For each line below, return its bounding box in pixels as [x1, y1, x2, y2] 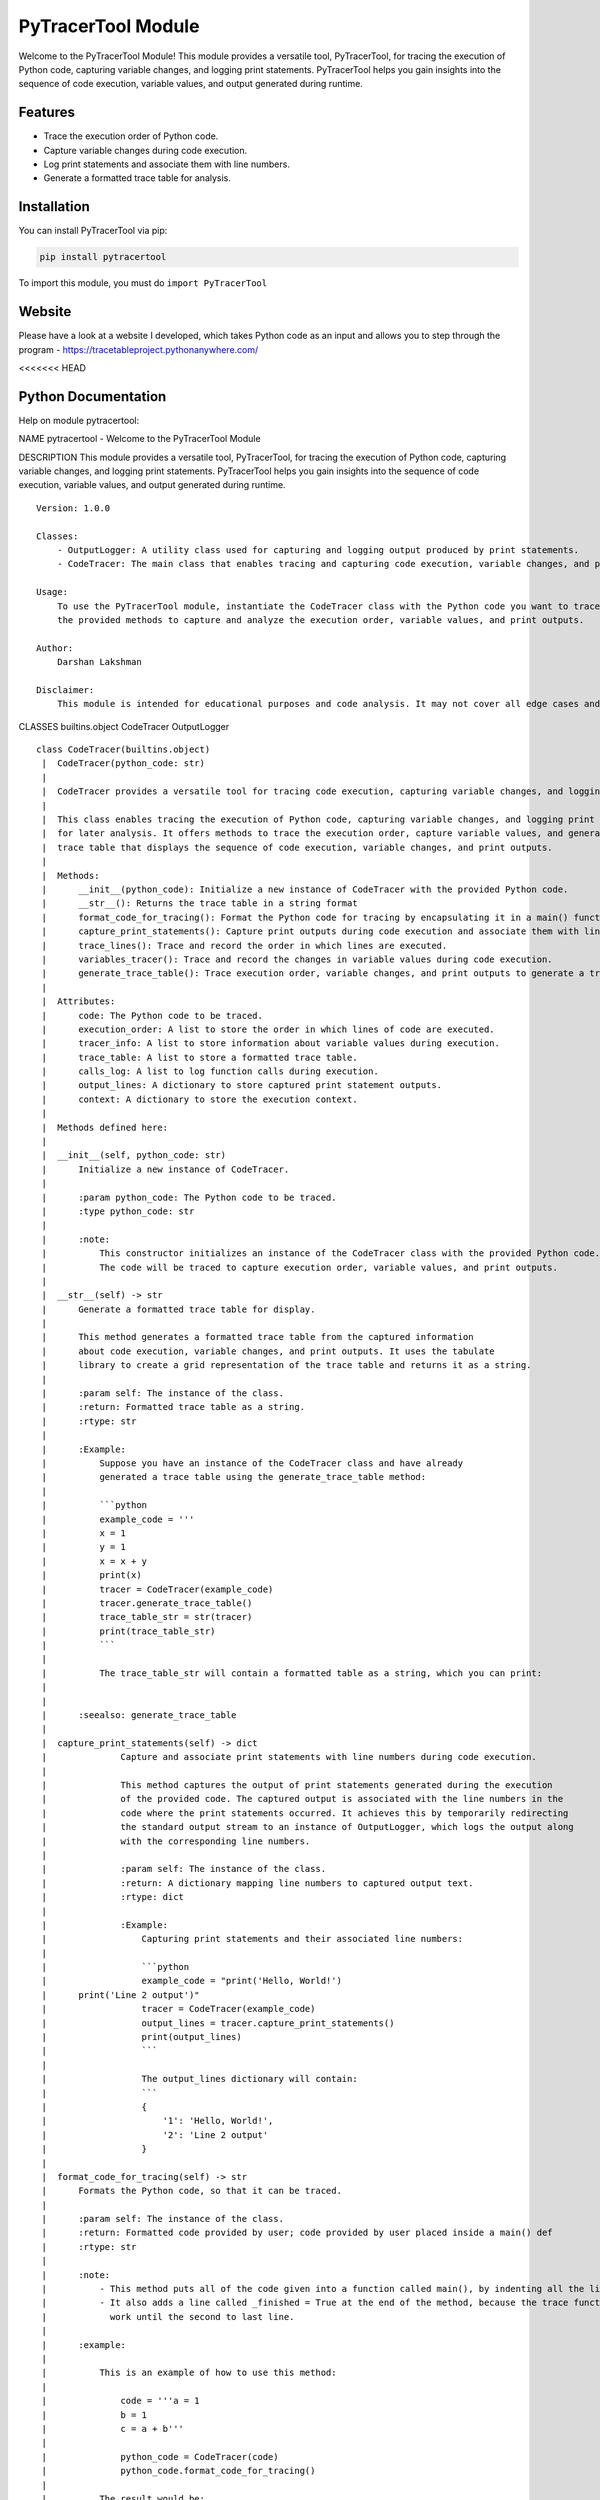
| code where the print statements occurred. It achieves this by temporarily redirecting [41, 1807, 569, 1819]
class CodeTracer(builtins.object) [36, 744, 211, 755]
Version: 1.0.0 [36, 502, 111, 514]
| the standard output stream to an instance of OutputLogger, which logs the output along [41, 1821, 574, 1833]
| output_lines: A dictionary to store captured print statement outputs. [41, 1080, 443, 1091]
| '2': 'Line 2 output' [41, 2129, 269, 2140]
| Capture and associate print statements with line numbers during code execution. [41, 1751, 537, 1763]
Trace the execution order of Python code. [43, 130, 219, 142]
